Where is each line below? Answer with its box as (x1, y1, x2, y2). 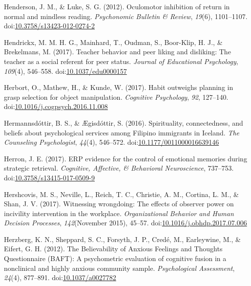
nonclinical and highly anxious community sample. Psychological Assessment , (4, 263, 235, 273)
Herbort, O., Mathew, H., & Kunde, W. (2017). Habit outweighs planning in (4, 82, 233, 92)
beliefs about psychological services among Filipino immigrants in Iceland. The (4, 127, 240, 137)
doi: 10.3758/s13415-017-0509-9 (4, 172, 95, 182)
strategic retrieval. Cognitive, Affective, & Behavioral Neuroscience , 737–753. (4, 163, 234, 173)
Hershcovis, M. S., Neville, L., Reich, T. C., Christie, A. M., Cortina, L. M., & (4, 189, 239, 199)
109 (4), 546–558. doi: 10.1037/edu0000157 (4, 66, 127, 76)
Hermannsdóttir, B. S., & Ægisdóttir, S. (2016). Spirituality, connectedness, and (4, 117, 243, 128)
